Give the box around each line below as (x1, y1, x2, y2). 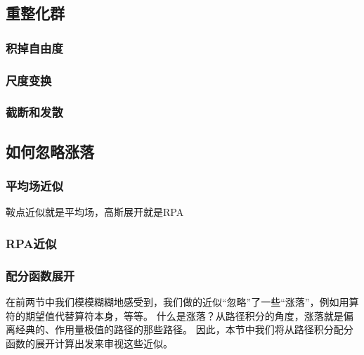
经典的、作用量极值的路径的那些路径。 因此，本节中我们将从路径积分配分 (15, 322, 353, 337)
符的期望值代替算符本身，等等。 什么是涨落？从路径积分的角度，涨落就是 (6, 308, 344, 323)
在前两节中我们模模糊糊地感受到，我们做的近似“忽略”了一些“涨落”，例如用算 (6, 294, 359, 309)
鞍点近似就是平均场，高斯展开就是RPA (6, 205, 184, 219)
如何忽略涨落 (6, 140, 94, 162)
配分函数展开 (6, 266, 75, 284)
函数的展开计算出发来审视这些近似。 (6, 335, 173, 350)
